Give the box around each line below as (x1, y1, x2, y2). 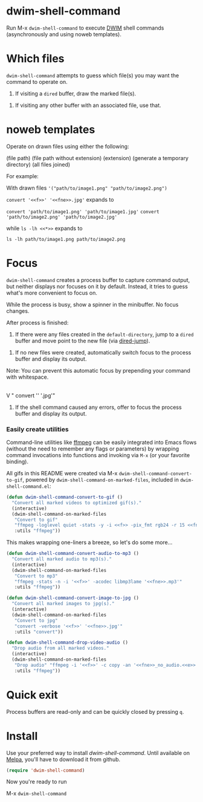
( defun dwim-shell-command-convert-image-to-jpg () (6, 595, 139, 601)
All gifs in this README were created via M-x (6, 470, 118, 477)
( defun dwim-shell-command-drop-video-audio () (6, 640, 129, 646)
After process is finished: (6, 319, 69, 326)
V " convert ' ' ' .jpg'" (6, 391, 56, 399)
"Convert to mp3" (14, 573, 59, 579)
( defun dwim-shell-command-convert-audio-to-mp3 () (6, 551, 139, 557)
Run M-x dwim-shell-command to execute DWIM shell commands (6, 24, 164, 31)
